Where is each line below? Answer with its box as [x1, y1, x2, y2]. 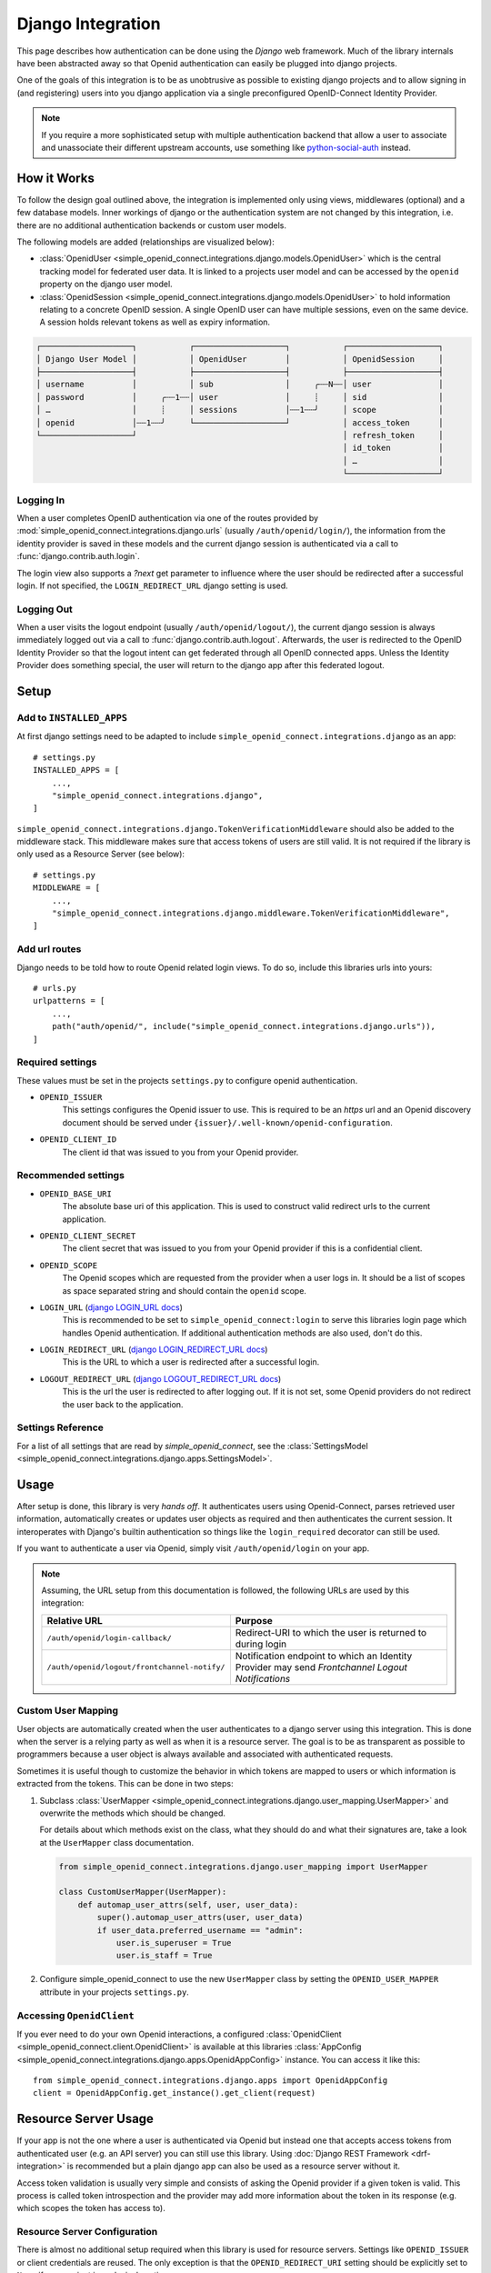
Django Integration [16, 14, 161, 34]
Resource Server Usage [16, 2111, 155, 2127]
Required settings [16, 1056, 97, 1068]
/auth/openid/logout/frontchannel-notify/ [46, 1662, 225, 1672]
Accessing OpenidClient [16, 2009, 135, 2022]
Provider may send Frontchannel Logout [235, 1660, 408, 1673]
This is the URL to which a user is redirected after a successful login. [62, 1357, 320, 1367]
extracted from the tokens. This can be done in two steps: [16, 1778, 234, 1789]
